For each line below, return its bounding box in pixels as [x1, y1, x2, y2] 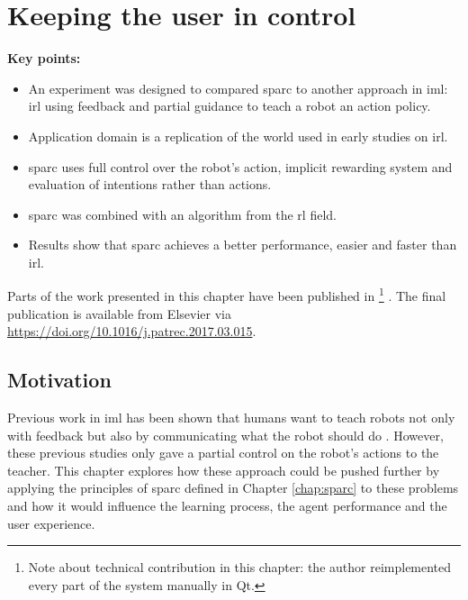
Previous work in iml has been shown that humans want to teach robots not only [7, 408, 455, 427]
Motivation [7, 366, 112, 394]
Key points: [7, 49, 81, 68]
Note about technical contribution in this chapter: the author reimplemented [28, 558, 452, 577]
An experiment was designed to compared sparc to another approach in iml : [28, 78, 448, 97]
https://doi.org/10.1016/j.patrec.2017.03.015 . [7, 322, 256, 341]
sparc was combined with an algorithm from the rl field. [28, 205, 337, 223]
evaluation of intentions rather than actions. [28, 175, 272, 194]
